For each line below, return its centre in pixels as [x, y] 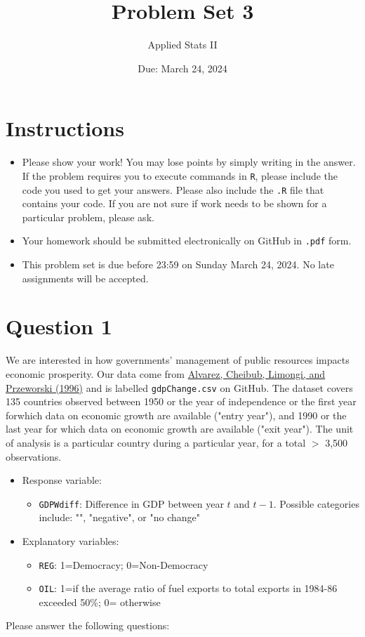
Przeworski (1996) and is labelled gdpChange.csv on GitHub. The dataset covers [179, 387]
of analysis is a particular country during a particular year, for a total [156, 442]
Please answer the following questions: [88, 625]
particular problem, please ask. [88, 217]
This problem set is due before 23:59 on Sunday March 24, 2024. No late [178, 264]
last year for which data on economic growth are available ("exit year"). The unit [180, 429]
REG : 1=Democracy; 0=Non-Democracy [124, 564]
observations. [34, 456]
